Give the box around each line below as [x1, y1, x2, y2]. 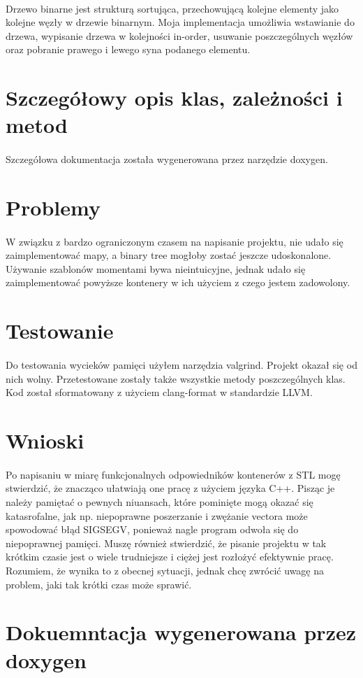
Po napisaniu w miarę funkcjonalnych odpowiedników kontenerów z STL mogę [6, 467, 341, 481]
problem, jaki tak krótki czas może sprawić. [6, 577, 192, 591]
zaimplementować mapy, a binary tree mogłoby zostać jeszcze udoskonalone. [6, 248, 332, 262]
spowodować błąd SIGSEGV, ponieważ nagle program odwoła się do [6, 522, 299, 537]
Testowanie [6, 316, 114, 345]
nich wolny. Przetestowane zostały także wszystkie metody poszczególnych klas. [6, 371, 346, 386]
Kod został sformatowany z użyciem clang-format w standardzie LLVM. [6, 385, 313, 400]
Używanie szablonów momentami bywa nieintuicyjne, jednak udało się [6, 261, 306, 276]
